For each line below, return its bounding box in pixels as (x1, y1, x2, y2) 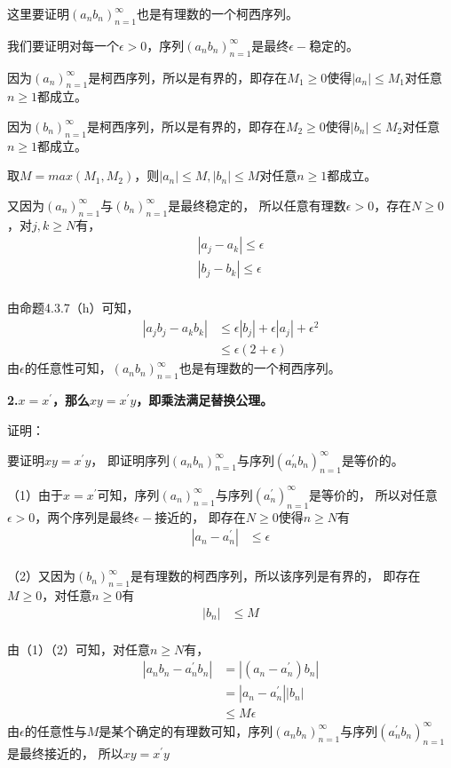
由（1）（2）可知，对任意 (7, 639, 150, 658)
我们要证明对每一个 (7, 36, 119, 54)
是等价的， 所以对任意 (309, 485, 438, 503)
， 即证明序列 (91, 450, 170, 469)
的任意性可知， (24, 359, 112, 377)
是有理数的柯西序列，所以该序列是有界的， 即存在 (130, 566, 421, 585)
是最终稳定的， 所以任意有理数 (168, 195, 346, 214)
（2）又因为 (7, 566, 75, 585)
